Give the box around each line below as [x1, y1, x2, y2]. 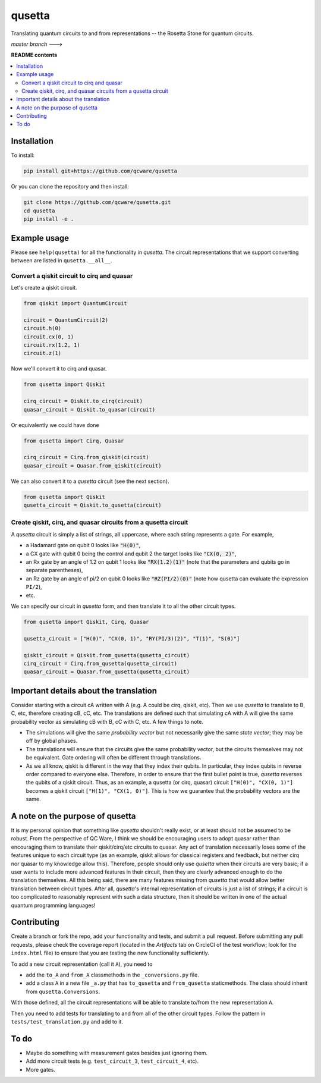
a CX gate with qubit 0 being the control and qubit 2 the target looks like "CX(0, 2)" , [26, 550, 237, 557]
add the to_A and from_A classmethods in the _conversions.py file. [26, 971, 199, 978]
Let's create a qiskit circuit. [11, 284, 77, 291]
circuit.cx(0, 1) [23, 333, 74, 340]
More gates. [26, 1066, 56, 1073]
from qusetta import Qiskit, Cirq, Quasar [23, 619, 149, 625]
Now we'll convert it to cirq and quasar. [11, 365, 107, 372]
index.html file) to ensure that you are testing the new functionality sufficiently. [11, 949, 209, 957]
